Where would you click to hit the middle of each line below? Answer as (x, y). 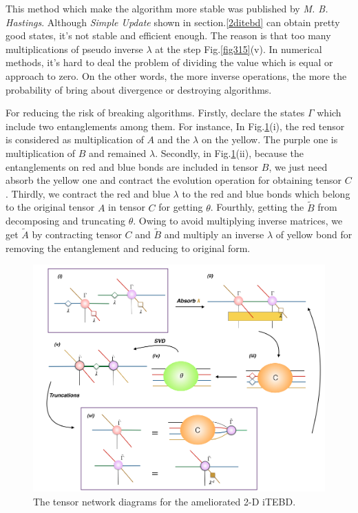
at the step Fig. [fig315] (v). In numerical (239, 49)
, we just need (298, 166)
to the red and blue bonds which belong (266, 193)
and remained (118, 153)
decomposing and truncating (65, 221)
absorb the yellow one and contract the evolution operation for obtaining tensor (174, 180)
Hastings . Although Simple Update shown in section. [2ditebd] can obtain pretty (173, 22)
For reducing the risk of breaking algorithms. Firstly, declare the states (155, 113)
